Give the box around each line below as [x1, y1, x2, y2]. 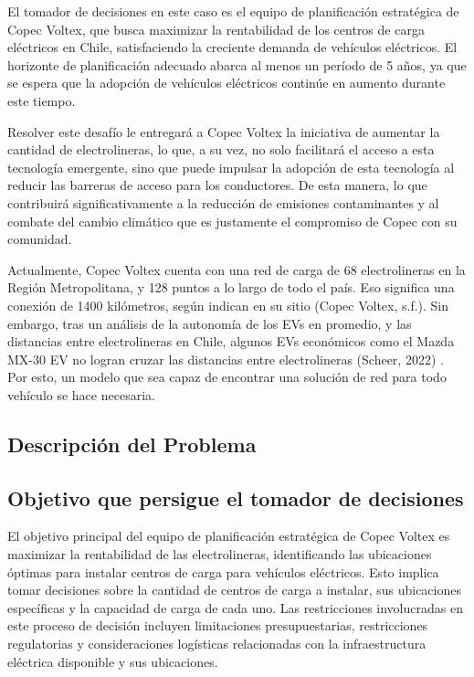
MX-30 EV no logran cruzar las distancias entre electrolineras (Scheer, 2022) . [7, 349, 444, 368]
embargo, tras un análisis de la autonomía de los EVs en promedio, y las [7, 313, 412, 333]
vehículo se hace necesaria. [7, 385, 155, 404]
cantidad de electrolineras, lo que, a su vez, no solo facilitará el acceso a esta [7, 140, 435, 159]
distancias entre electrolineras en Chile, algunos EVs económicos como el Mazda [7, 332, 455, 351]
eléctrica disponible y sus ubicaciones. [7, 651, 218, 671]
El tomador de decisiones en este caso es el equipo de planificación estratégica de [7, 2, 459, 20]
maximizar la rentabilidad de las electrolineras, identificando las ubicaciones [7, 545, 432, 564]
